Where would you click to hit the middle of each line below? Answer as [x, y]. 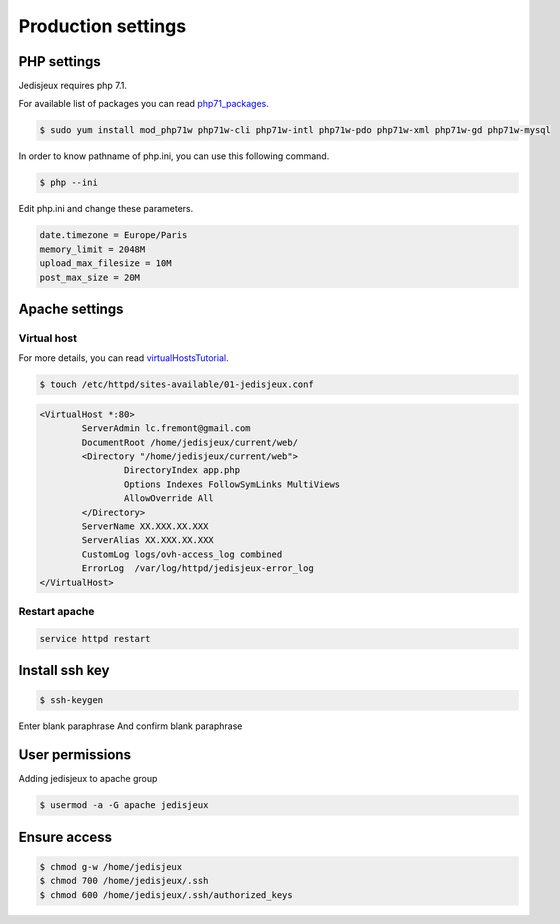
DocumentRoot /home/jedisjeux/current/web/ [190, 442]
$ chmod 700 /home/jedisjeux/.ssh [124, 881]
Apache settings [71, 308]
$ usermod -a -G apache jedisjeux [124, 805]
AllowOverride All [168, 498]
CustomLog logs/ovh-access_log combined [182, 554]
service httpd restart [95, 638]
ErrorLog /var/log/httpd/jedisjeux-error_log [197, 568]
